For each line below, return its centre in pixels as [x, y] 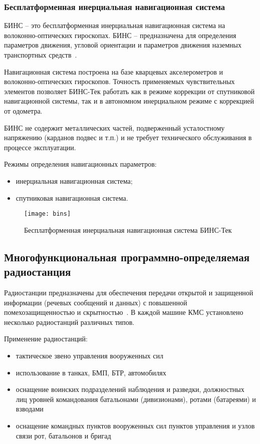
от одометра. [23, 110]
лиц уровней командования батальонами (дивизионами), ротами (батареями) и [136, 399]
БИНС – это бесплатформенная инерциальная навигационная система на [115, 25]
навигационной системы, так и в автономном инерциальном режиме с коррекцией [129, 101]
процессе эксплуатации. [40, 147]
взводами [30, 409]
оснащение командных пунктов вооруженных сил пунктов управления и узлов [135, 425]
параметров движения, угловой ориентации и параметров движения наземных [123, 45]
